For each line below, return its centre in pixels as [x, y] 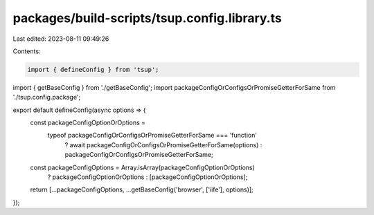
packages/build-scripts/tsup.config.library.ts [147, 18]
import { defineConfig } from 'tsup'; [93, 69]
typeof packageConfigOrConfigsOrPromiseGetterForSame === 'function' [152, 135]
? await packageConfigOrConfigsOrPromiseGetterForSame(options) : [163, 144]
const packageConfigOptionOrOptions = [88, 123]
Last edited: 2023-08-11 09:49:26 [61, 39]
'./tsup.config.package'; [47, 97]
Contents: [27, 51]
